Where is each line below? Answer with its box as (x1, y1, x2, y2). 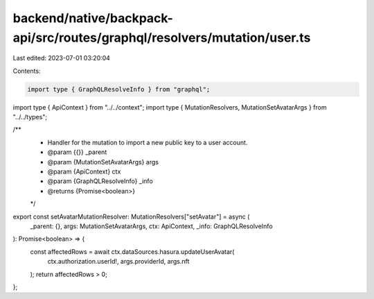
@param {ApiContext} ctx (47, 167, 121, 176)
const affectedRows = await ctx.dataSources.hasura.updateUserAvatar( (30, 247, 235, 256)
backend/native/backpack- (12, 10, 173, 26)
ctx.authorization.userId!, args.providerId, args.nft (47, 257, 190, 266)
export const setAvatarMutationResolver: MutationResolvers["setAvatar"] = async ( (12, 212, 250, 221)
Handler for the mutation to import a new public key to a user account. (47, 138, 248, 146)
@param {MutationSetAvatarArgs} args (47, 157, 159, 166)
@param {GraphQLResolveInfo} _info (47, 177, 154, 185)
